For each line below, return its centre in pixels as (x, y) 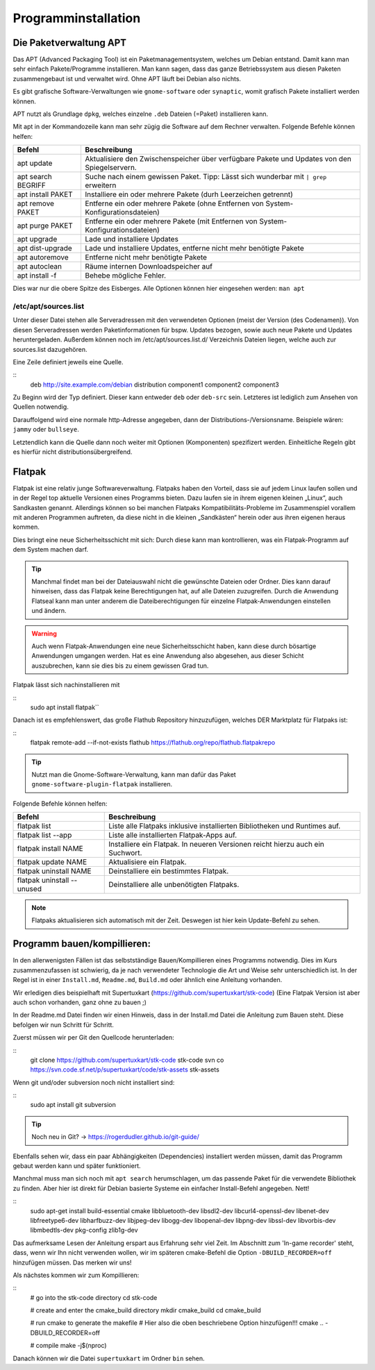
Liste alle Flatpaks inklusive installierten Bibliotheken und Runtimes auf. (225, 826)
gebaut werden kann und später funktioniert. (77, 1166)
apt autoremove (43, 257)
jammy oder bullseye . (46, 430)
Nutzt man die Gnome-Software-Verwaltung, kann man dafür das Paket (134, 775)
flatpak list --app (44, 835)
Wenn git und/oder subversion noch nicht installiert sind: (94, 1082)
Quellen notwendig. (41, 407)
